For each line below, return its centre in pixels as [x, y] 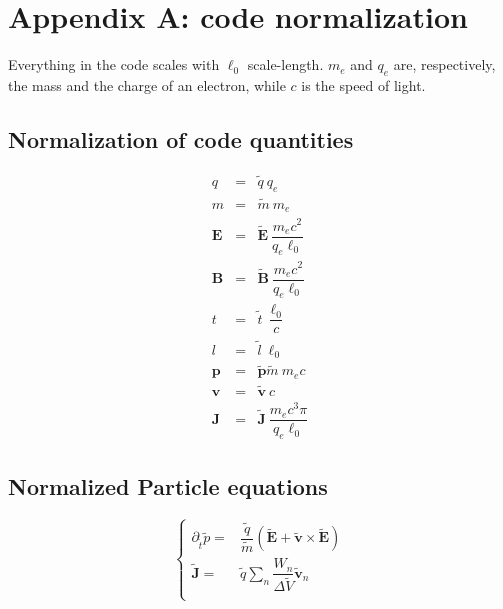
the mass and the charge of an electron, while [147, 84]
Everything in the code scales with [114, 64]
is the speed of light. [363, 84]
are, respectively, [444, 64]
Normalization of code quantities [181, 138]
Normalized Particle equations [168, 485]
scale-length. [285, 64]
